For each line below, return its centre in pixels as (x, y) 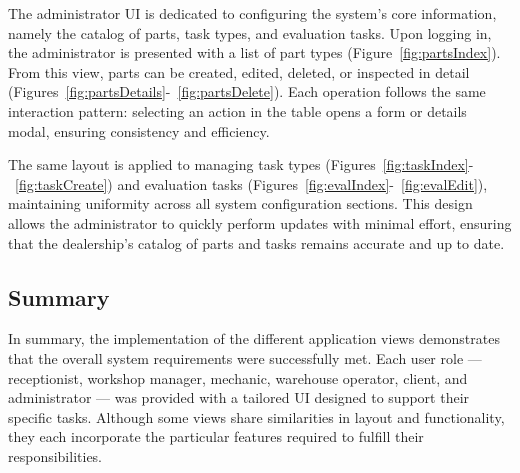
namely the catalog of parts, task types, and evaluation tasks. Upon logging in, (250, 32)
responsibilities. (55, 455)
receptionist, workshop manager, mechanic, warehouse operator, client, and (238, 377)
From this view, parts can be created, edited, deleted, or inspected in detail (239, 71)
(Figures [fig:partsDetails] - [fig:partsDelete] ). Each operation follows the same (247, 91)
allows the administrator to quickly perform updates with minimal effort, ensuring (260, 222)
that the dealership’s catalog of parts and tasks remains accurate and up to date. (256, 242)
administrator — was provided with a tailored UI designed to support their (239, 397)
